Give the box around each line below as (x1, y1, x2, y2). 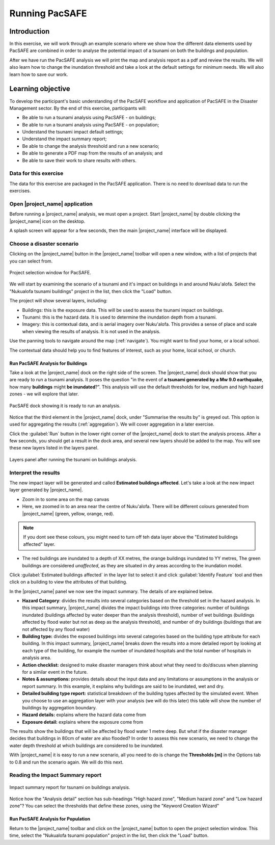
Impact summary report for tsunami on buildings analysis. (9, 784, 130, 790)
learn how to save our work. (9, 71, 68, 77)
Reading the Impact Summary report (9, 772, 102, 779)
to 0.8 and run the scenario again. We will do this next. (9, 759, 124, 765)
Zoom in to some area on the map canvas (22, 496, 109, 502)
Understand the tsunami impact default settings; (22, 129, 124, 135)
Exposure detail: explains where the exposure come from (22, 719, 144, 725)
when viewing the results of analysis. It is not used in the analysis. (22, 328, 160, 334)
